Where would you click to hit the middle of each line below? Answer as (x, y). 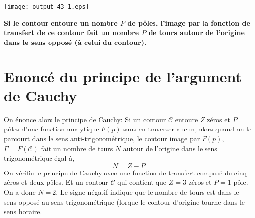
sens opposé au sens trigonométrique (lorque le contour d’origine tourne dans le (125, 201)
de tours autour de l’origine (196, 32)
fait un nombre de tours (77, 148)
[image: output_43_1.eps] (47, 7)
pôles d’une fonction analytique (51, 129)
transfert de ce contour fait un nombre (72, 32)
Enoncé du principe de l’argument (123, 76)
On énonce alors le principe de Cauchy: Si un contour (85, 119)
